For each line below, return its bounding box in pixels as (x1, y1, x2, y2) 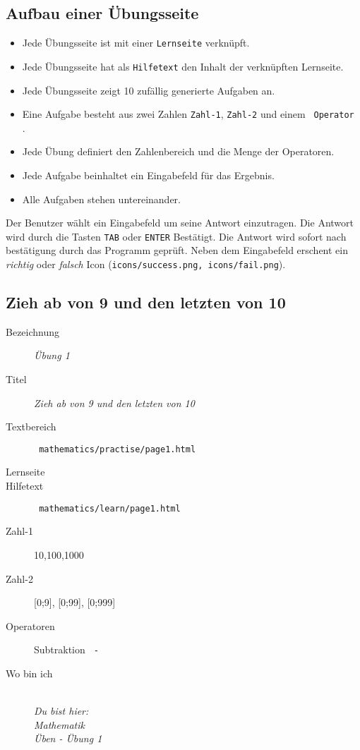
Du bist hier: (34, 703, 89, 718)
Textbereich (6, 419, 56, 434)
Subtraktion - (34, 642, 99, 657)
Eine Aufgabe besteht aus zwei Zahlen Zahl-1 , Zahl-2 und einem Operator (22, 107, 354, 121)
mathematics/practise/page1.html (39, 444, 196, 454)
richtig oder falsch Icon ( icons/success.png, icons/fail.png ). (6, 256, 286, 271)
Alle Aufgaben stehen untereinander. (22, 191, 181, 206)
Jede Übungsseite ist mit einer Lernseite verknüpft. (22, 35, 250, 50)
